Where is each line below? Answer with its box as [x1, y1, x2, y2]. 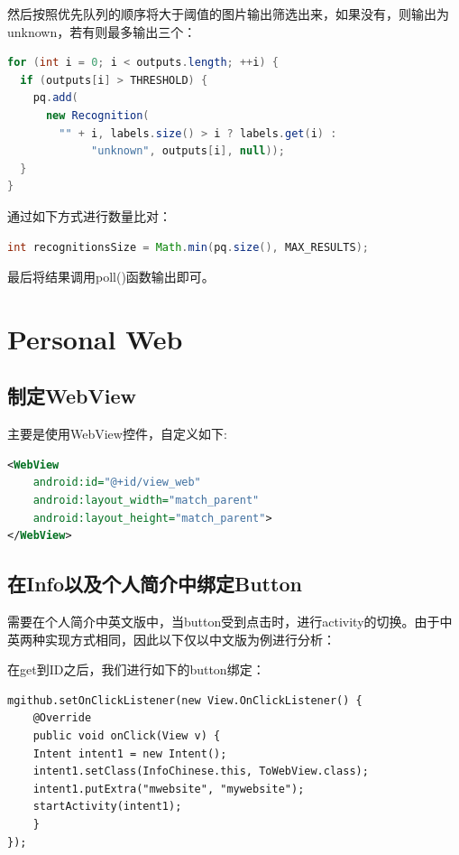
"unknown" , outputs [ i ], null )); [91, 144, 285, 158]
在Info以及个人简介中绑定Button [7, 570, 302, 598]
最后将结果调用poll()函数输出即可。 [7, 267, 215, 286]
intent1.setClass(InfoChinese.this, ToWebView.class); [32, 765, 369, 778]
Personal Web [7, 320, 183, 357]
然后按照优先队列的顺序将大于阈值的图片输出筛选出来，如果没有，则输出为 [7, 5, 449, 23]
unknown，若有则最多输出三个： [7, 22, 197, 41]
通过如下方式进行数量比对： [7, 206, 171, 225]
